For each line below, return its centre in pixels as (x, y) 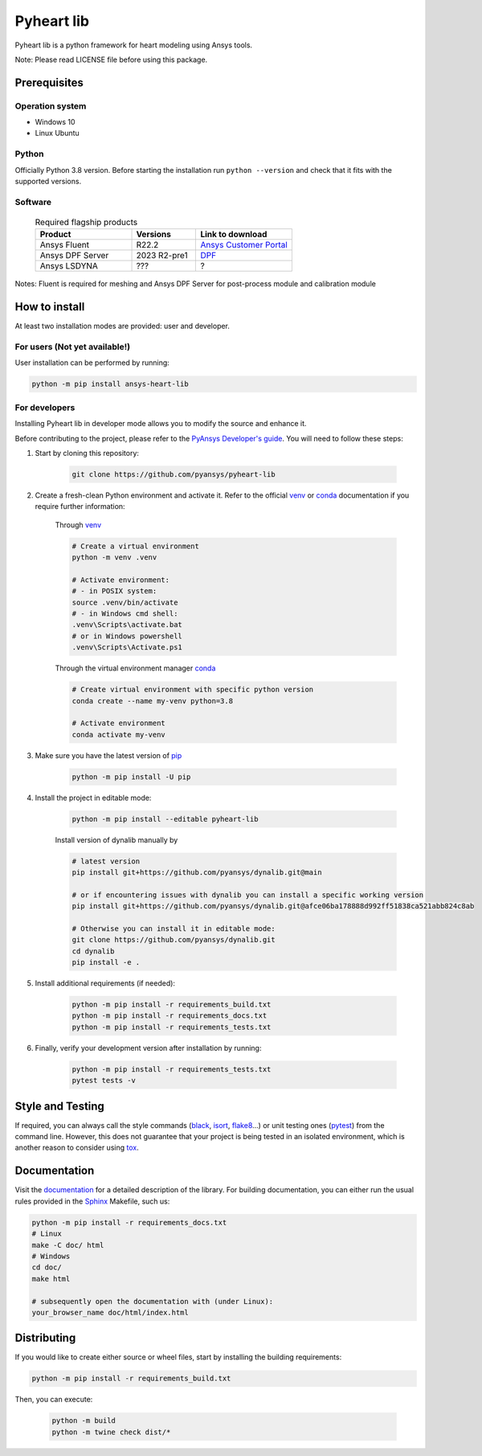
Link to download (234, 235)
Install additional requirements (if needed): (105, 983)
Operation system (51, 106)
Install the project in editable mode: (93, 798)
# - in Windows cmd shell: (125, 613)
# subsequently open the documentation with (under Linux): (153, 1301)
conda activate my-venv (119, 734)
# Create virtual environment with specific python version (193, 690)
